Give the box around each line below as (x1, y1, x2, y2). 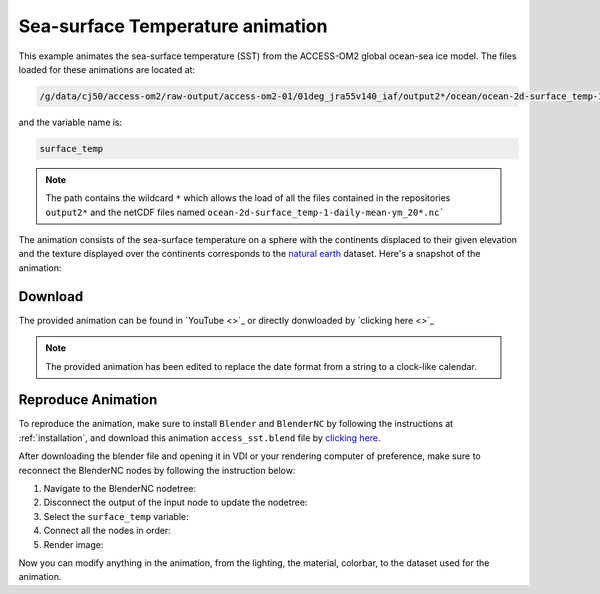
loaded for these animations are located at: (18, 63, 195, 75)
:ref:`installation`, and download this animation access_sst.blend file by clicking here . (18, 431, 381, 444)
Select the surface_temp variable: (43, 510, 189, 522)
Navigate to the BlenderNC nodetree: (43, 482, 197, 494)
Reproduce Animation (18, 391, 158, 409)
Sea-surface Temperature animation (18, 15, 328, 37)
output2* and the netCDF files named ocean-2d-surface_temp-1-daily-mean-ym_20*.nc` (45, 206, 445, 218)
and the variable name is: (18, 116, 123, 128)
